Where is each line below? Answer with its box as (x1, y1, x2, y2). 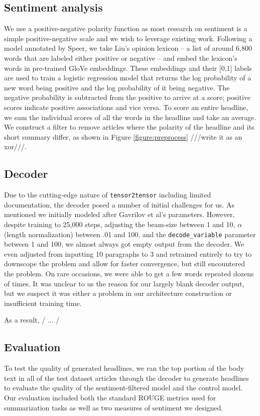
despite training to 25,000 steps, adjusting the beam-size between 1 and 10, (4, 219, 235, 229)
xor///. (4, 141, 27, 152)
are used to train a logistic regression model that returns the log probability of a (4, 72, 251, 83)
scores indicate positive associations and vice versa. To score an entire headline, (4, 101, 248, 112)
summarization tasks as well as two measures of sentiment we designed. (4, 402, 223, 412)
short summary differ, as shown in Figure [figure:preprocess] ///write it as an (4, 131, 242, 142)
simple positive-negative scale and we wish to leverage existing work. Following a (4, 33, 252, 43)
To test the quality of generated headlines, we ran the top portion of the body (4, 363, 244, 373)
